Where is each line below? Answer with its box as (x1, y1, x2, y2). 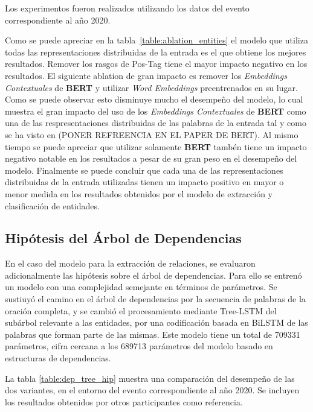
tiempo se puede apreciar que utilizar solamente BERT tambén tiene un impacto (5, 140, 307, 153)
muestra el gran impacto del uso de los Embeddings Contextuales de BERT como (5, 104, 306, 117)
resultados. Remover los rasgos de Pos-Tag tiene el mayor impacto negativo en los (5, 57, 308, 70)
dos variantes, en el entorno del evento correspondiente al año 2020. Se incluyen (5, 384, 300, 396)
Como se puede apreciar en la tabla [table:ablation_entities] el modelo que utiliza (5, 34, 308, 46)
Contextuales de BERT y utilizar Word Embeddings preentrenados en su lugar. (5, 81, 298, 93)
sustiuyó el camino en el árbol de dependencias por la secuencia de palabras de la (5, 293, 306, 305)
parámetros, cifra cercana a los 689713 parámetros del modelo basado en (5, 340, 273, 352)
